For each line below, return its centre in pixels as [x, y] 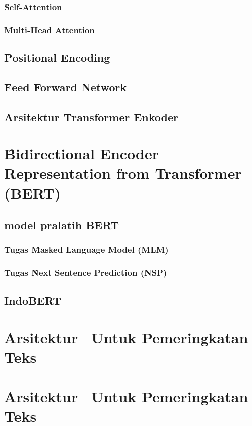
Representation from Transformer [123, 173]
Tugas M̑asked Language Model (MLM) [86, 249]
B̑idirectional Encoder [82, 153]
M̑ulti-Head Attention [49, 29]
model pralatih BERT [62, 225]
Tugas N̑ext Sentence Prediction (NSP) [86, 273]
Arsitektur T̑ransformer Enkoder [91, 116]
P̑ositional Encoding [57, 58]
